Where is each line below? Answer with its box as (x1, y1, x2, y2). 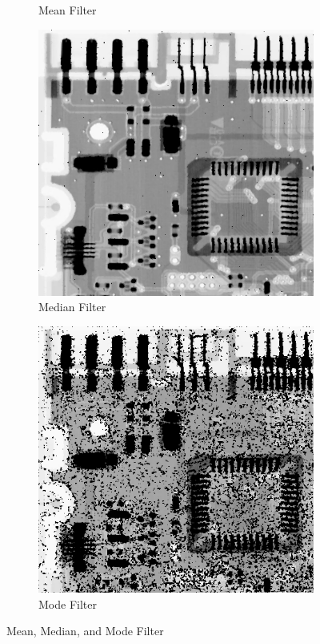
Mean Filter (38, 2, 97, 18)
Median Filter (38, 298, 106, 315)
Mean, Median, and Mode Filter (6, 622, 164, 639)
